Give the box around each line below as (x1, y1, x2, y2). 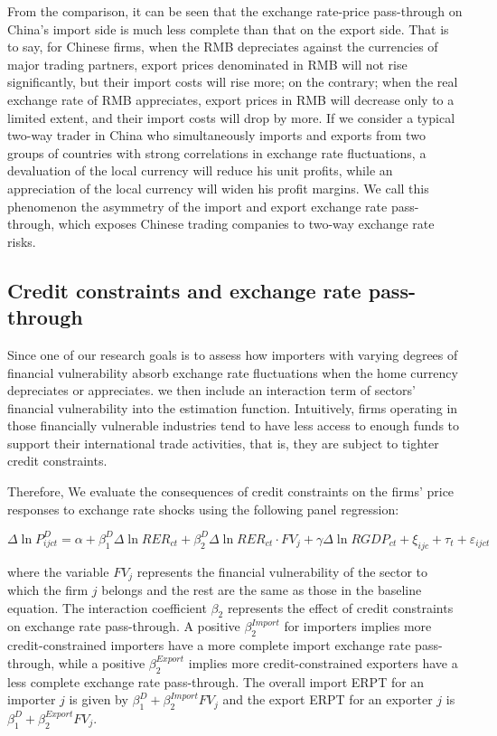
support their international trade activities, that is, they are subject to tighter (7, 433, 439, 452)
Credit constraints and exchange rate (7, 276, 361, 304)
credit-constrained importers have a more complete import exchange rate (7, 636, 411, 655)
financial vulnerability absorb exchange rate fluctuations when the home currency (7, 363, 458, 382)
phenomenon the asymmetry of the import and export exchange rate (7, 196, 388, 215)
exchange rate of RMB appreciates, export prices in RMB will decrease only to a (7, 90, 455, 109)
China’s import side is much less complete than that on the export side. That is (7, 19, 449, 38)
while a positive (58, 653, 145, 672)
